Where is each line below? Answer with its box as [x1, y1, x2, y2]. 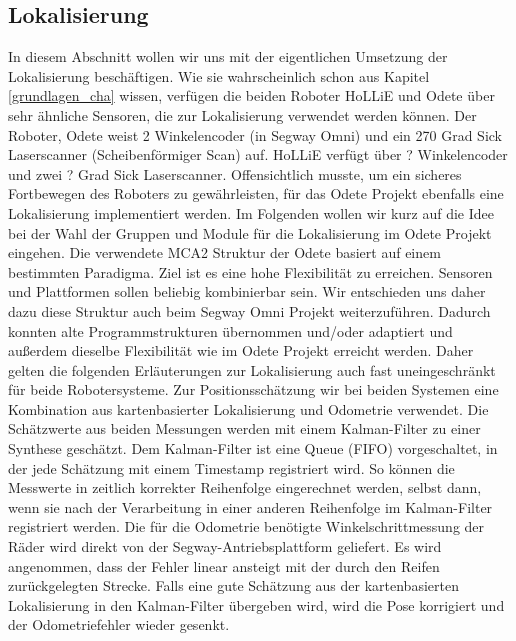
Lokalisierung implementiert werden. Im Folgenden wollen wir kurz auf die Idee [8, 202, 494, 223]
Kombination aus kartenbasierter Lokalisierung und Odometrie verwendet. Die [8, 398, 489, 419]
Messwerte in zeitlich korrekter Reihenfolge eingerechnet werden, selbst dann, [8, 477, 482, 498]
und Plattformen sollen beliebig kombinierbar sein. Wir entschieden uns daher [8, 281, 486, 302]
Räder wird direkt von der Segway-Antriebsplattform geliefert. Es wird [8, 536, 442, 557]
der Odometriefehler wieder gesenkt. [8, 614, 230, 635]
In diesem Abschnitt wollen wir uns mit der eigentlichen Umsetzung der [8, 46, 448, 67]
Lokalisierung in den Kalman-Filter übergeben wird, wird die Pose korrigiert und [8, 594, 505, 615]
